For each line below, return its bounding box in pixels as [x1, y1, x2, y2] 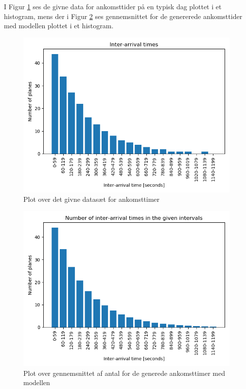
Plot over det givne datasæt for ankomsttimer [23, 194, 160, 204]
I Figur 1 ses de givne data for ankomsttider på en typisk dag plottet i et [4, 1, 222, 11]
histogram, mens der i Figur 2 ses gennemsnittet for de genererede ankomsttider [4, 11, 243, 21]
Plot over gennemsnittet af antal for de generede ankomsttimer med [23, 368, 226, 378]
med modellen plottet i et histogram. [4, 20, 114, 31]
